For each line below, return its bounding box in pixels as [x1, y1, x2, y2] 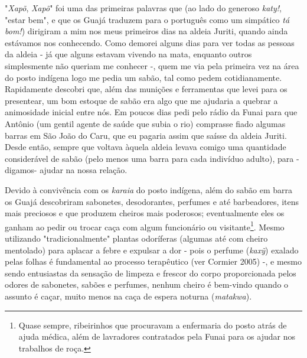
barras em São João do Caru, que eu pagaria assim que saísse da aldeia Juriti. [5, 129, 287, 141]
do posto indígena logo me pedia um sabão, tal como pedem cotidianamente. [5, 71, 282, 83]
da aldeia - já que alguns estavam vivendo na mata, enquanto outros [5, 48, 252, 60]
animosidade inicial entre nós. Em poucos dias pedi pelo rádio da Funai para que [5, 106, 298, 118]
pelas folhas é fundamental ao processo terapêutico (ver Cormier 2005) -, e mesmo [5, 255, 302, 268]
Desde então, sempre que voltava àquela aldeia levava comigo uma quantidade [5, 141, 286, 153]
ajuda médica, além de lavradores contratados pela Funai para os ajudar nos [18, 330, 295, 343]
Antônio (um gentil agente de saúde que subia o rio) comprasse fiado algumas [5, 117, 286, 129]
